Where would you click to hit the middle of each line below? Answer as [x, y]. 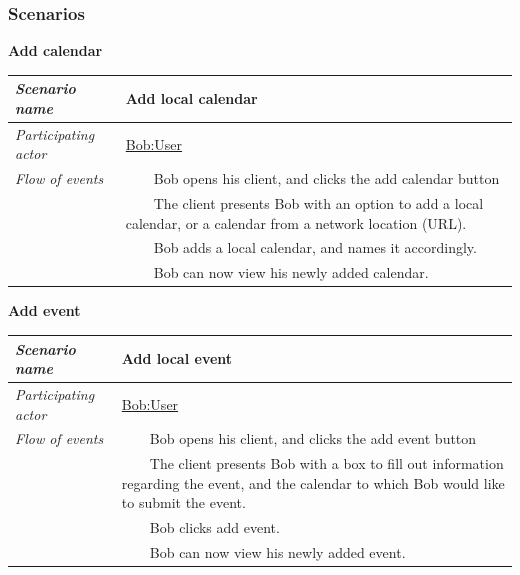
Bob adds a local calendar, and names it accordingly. [315, 247]
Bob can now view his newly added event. [277, 552]
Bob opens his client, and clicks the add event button [313, 438]
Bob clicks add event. [214, 527]
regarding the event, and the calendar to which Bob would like [313, 482]
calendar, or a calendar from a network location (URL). [296, 222]
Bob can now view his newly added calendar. [291, 272]
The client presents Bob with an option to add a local [318, 203]
